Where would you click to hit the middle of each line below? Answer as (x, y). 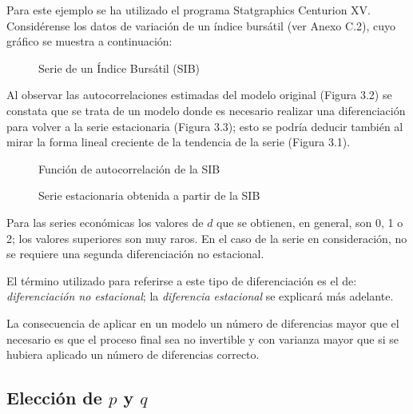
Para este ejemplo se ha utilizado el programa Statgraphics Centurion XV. (189, 10)
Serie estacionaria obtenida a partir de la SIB (149, 195)
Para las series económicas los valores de (105, 222)
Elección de (54, 398)
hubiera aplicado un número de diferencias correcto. (133, 354)
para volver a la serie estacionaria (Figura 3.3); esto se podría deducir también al (205, 126)
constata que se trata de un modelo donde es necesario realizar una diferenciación (206, 110)
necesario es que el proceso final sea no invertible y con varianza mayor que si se (203, 338)
